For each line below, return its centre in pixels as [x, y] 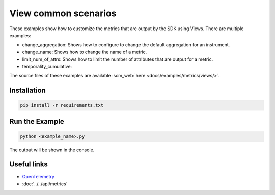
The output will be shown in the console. [52, 150]
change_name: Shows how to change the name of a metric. [85, 52]
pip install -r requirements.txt [62, 105]
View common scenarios [63, 13]
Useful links [29, 165]
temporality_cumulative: [47, 66]
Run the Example [37, 121]
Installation [28, 90]
